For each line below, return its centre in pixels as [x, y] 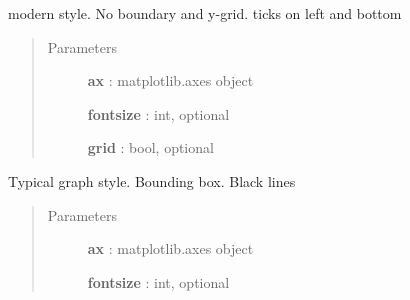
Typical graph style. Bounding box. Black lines [152, 180]
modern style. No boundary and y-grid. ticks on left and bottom [205, 13]
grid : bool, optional [150, 147]
